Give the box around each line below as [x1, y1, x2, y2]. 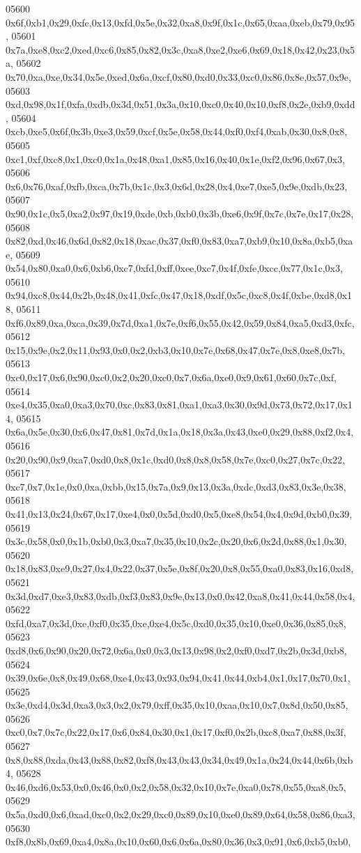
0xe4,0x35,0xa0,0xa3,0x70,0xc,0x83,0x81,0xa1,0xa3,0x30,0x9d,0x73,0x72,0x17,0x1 [6, 397, 353, 412]
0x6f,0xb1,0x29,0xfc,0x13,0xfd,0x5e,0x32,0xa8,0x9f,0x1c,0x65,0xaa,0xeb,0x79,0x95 [6, 15, 355, 29]
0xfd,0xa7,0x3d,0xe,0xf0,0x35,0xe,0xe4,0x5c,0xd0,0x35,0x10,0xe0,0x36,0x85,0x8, [6, 615, 346, 630]
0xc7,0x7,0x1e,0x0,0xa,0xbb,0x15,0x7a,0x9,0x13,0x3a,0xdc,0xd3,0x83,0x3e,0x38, [6, 479, 346, 493]
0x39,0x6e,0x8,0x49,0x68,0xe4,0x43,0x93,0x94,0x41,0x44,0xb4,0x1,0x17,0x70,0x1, [6, 670, 351, 685]
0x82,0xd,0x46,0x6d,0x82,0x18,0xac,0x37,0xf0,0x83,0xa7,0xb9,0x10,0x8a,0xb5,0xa [6, 233, 353, 248]
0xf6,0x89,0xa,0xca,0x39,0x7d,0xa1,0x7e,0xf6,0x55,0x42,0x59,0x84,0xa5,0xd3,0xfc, [6, 315, 355, 330]
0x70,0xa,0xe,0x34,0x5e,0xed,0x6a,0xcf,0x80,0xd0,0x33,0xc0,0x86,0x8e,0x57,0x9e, [6, 69, 351, 84]
